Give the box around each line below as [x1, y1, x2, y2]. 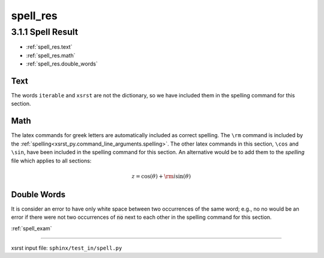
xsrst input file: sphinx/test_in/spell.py [11, 244, 122, 252]
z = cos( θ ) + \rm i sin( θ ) [131, 173, 191, 180]
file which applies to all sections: [11, 157, 92, 164]
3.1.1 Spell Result [11, 26, 78, 37]
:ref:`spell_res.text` [26, 43, 73, 51]
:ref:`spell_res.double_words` [26, 60, 98, 67]
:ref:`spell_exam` [11, 224, 52, 232]
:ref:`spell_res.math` [26, 52, 76, 59]
